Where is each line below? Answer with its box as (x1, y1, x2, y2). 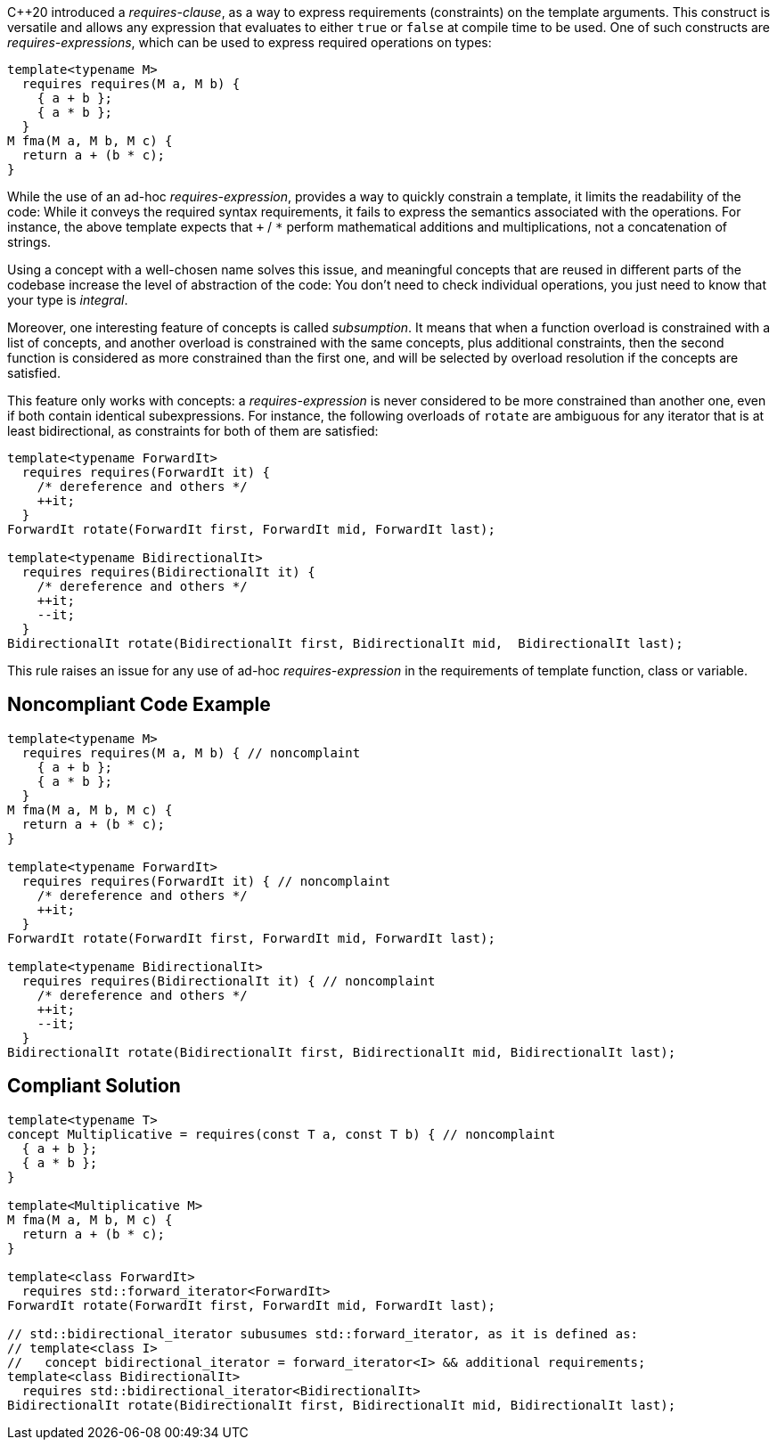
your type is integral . (7, 292, 128, 307)
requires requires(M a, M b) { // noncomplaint (21, 745, 361, 760)
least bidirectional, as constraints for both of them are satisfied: (7, 423, 379, 438)
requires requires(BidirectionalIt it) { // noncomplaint (21, 973, 436, 988)
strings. (7, 234, 52, 249)
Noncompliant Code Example (7, 693, 271, 716)
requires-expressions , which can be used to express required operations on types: (7, 35, 492, 50)
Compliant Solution (7, 1075, 181, 1098)
